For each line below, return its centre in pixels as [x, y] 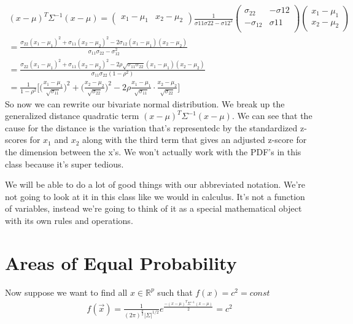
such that [175, 292]
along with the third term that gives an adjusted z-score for [195, 140]
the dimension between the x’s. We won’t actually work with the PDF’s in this [153, 152]
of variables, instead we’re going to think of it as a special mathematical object [153, 208]
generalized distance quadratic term [72, 116]
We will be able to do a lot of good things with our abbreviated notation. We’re [155, 184]
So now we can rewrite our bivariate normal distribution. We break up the [145, 103]
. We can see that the [272, 116]
